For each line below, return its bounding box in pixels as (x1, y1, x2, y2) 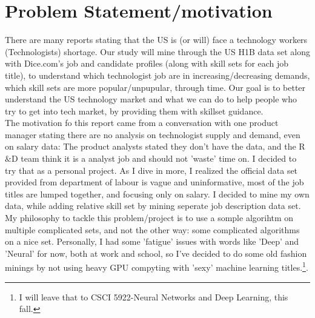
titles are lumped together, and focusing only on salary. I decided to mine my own (5, 187, 310, 200)
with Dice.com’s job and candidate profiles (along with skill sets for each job (5, 57, 289, 70)
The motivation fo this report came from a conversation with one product (5, 116, 279, 129)
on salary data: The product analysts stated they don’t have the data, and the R (5, 140, 305, 153)
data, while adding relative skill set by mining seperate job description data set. (5, 199, 301, 212)
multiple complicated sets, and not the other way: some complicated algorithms (5, 223, 300, 236)
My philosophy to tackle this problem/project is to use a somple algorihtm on (5, 211, 294, 224)
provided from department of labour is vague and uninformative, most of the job (5, 176, 304, 188)
